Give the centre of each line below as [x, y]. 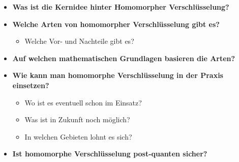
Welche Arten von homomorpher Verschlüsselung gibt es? [116, 24]
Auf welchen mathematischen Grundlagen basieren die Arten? [124, 58]
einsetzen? [31, 85]
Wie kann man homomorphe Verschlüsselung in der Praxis [118, 75]
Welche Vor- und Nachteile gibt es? [79, 41]
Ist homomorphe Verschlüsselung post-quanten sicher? [110, 154]
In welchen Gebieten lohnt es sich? [78, 136]
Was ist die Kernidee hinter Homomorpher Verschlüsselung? [121, 7]
